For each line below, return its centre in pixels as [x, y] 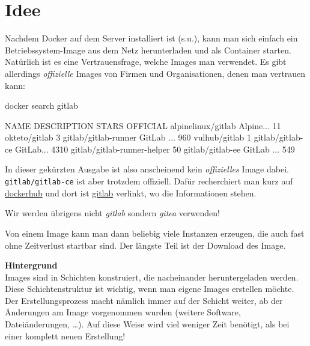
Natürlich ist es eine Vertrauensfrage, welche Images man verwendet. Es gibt [146, 62]
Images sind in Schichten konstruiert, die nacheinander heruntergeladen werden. [152, 277]
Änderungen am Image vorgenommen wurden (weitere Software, [123, 312]
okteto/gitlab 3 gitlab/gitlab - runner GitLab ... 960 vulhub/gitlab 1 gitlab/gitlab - [154, 137]
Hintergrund [31, 265]
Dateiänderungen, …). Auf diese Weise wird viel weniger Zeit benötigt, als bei [147, 324]
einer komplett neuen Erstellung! [65, 335]
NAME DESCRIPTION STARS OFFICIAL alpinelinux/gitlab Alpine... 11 [143, 125]
